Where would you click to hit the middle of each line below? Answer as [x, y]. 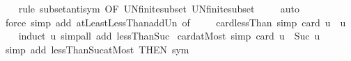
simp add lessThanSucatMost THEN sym [97, 49]
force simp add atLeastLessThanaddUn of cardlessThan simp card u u [175, 22]
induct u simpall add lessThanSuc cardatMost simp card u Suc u [169, 36]
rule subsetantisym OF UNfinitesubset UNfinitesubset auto [159, 8]
